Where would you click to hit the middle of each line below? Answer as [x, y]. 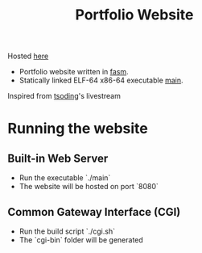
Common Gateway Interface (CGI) [94, 212]
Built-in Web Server [58, 158]
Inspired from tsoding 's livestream [64, 96]
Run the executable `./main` [65, 178]
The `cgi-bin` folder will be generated [81, 240]
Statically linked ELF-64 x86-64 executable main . [101, 80]
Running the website [78, 129]
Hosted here [28, 56]
